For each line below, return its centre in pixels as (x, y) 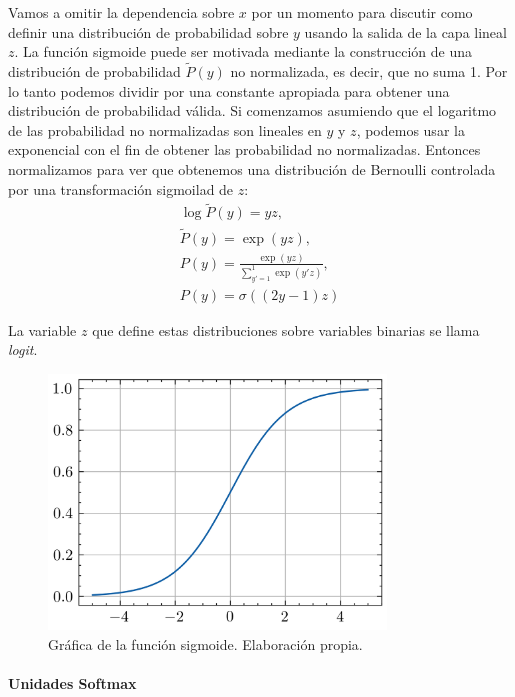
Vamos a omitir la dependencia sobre (121, 12)
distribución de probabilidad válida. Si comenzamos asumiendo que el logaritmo (252, 110)
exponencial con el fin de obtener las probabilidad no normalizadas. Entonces (244, 149)
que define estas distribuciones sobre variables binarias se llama (286, 329)
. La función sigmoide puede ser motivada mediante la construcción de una (243, 51)
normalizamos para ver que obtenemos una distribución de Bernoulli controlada (252, 168)
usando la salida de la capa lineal (405, 31)
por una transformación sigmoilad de (121, 188)
